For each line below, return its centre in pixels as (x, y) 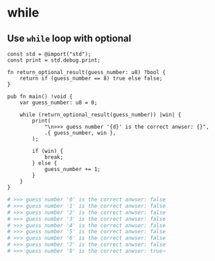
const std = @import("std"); (49, 54)
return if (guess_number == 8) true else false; (91, 78)
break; (54, 157)
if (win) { (48, 151)
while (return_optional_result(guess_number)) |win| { (101, 115)
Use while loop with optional (69, 38)
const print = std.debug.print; (54, 60)
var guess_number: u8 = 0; (59, 102)
